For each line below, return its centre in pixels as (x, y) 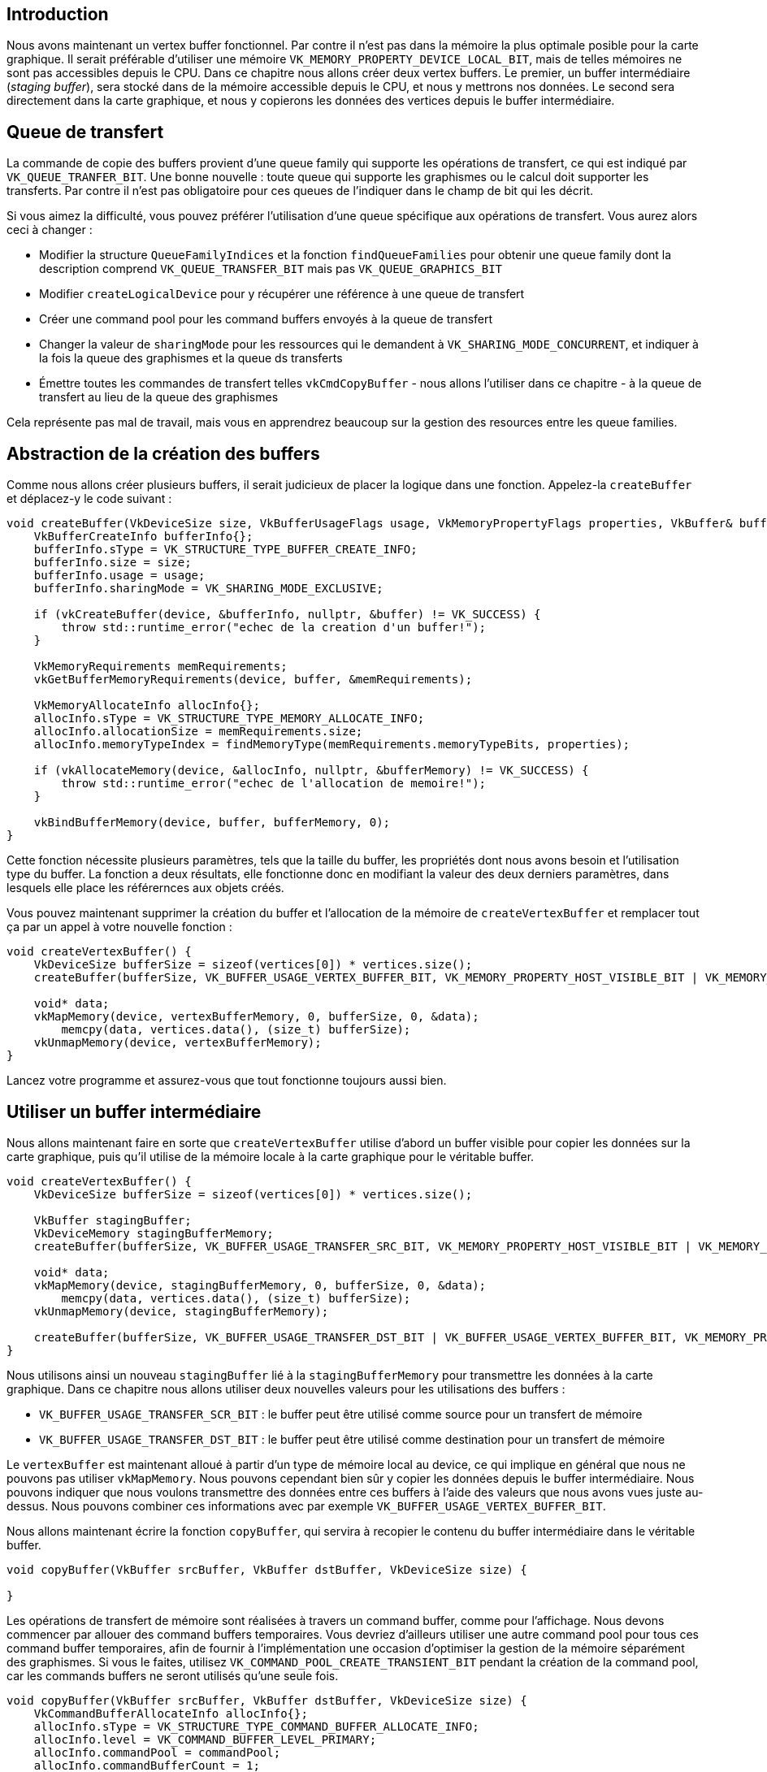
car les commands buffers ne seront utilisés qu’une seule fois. (173, 1675)
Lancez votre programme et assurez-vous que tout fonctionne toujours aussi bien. (227, 1081)
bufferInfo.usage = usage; (119, 576)
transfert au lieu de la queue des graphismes (159, 397)
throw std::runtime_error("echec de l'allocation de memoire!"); (274, 784)
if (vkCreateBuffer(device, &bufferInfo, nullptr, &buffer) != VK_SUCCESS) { (287, 615)
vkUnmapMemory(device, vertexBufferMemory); (178, 1043)
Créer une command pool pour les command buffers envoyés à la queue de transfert (266, 319)
